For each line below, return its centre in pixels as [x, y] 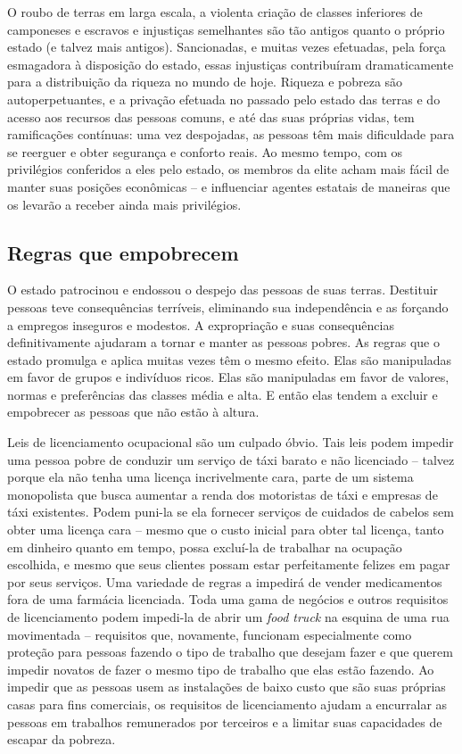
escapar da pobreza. [62, 739]
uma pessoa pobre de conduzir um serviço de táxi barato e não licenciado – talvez [231, 459]
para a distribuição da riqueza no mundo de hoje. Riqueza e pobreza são [205, 82]
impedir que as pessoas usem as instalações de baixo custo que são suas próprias [227, 687]
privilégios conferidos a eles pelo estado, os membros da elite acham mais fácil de [228, 169]
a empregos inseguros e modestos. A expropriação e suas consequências [201, 324]
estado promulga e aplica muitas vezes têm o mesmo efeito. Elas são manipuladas [230, 359]
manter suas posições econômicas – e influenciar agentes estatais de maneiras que [229, 186]
